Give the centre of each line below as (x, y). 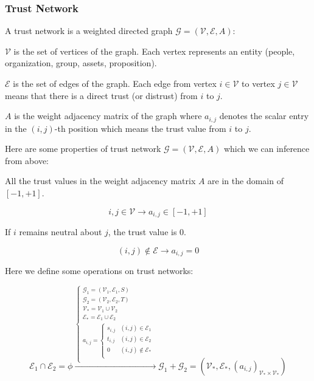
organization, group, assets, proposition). (81, 63)
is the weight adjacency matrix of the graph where (108, 116)
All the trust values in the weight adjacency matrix (100, 181)
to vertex (258, 83)
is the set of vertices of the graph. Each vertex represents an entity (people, (154, 51)
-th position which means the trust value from (140, 128)
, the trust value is (142, 232)
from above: (27, 160)
